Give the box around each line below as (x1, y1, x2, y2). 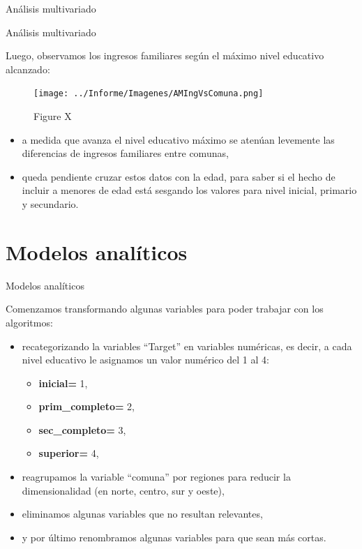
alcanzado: (6, 61, 50, 76)
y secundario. (22, 197, 79, 211)
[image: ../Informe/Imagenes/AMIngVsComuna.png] (33, 89, 264, 99)
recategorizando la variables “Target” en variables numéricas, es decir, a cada (22, 338, 352, 353)
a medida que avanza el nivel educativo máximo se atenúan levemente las (22, 132, 335, 146)
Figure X (33, 109, 72, 123)
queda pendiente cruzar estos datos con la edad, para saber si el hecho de (22, 169, 335, 183)
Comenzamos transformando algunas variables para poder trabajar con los (6, 301, 324, 316)
